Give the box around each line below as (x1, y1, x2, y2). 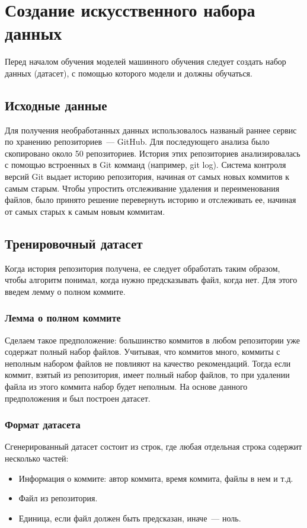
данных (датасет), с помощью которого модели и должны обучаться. (5, 66, 252, 79)
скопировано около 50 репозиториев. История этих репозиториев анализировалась (5, 147, 300, 159)
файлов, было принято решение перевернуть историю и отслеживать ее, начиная (5, 193, 296, 206)
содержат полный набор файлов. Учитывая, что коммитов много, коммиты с (5, 345, 280, 358)
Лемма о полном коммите (5, 310, 121, 325)
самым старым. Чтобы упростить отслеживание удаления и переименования (5, 182, 280, 194)
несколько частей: (5, 452, 69, 465)
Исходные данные (5, 96, 107, 114)
